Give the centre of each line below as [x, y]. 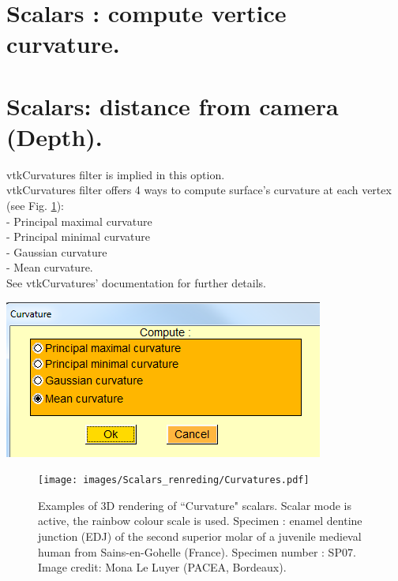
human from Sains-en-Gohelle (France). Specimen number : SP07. [197, 551]
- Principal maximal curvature [79, 221]
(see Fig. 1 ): [35, 206]
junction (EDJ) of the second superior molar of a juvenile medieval [200, 536]
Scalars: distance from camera [173, 105]
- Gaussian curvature [57, 251]
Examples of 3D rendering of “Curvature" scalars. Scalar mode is [195, 505]
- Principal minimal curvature [78, 236]
